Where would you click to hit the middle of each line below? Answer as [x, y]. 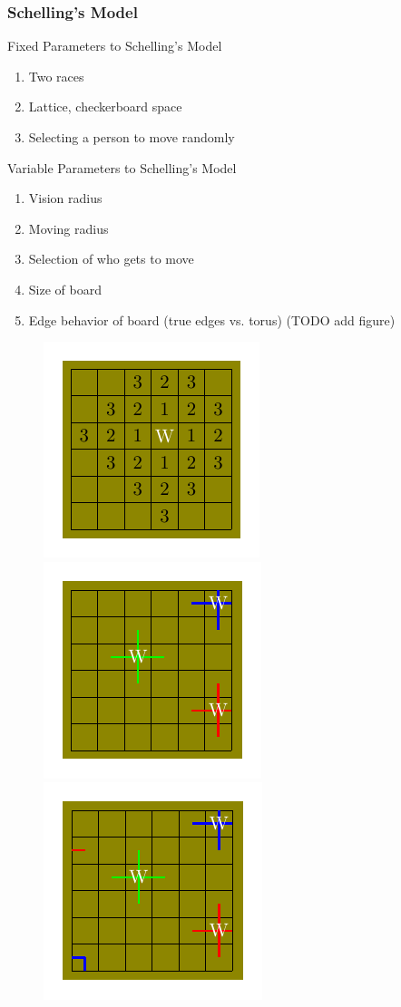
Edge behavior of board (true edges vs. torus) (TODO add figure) [212, 320]
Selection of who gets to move [111, 259]
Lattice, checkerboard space [105, 107]
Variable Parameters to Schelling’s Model [122, 167]
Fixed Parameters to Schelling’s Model [115, 46]
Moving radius [68, 228]
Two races [56, 76]
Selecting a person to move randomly [132, 137]
